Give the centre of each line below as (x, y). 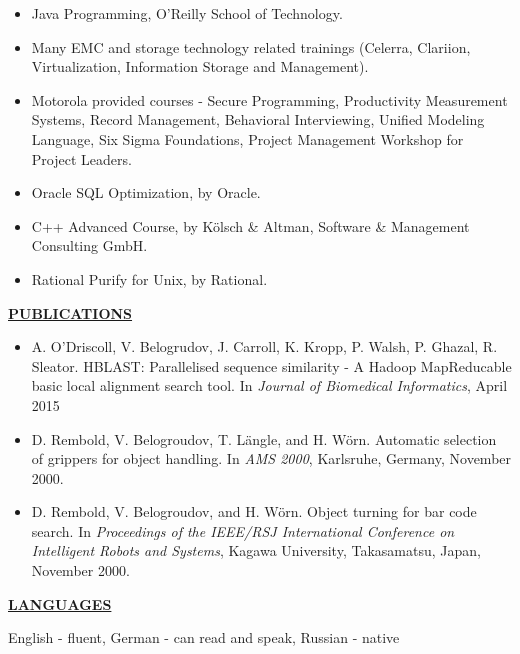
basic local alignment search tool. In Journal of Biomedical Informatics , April (269, 385)
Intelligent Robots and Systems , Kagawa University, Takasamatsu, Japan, (256, 550)
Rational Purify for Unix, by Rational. (149, 278)
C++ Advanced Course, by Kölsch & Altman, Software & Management (250, 225)
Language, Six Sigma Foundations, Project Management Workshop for (247, 138)
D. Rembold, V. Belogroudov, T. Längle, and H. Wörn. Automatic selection (264, 438)
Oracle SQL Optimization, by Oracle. (146, 192)
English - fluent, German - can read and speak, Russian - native (204, 637)
